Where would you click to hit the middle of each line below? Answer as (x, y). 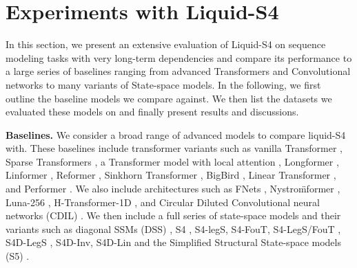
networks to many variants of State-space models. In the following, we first (163, 84)
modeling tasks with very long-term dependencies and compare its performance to (179, 57)
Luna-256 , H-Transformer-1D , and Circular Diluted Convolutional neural (163, 202)
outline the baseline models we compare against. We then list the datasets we (169, 98)
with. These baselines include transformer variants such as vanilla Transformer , (174, 148)
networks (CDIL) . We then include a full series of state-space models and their (173, 215)
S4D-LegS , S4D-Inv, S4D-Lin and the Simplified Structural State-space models (173, 242)
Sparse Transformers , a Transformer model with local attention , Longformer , (172, 161)
